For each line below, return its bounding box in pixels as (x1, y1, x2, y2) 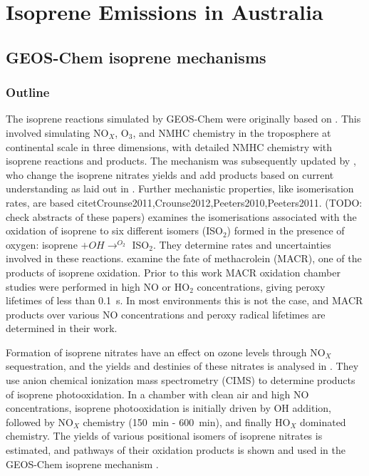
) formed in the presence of (227, 223, 345, 238)
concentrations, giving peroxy (197, 279, 326, 294)
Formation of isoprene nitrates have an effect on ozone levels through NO (6, 344, 326, 359)
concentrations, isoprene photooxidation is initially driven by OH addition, (6, 400, 331, 415)
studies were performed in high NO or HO (6, 279, 190, 294)
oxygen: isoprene (6, 237, 78, 252)
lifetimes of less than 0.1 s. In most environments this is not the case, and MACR (6, 293, 363, 308)
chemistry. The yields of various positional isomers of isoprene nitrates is (6, 428, 323, 443)
